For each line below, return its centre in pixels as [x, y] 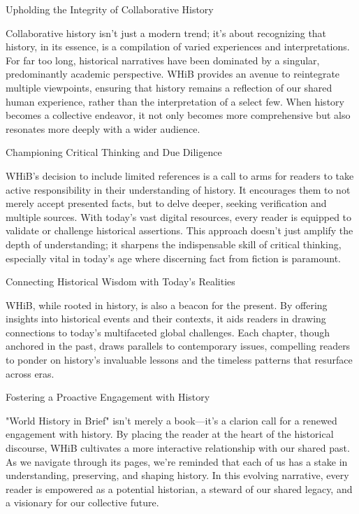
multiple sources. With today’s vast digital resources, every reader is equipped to [179, 216]
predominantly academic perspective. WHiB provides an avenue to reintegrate [173, 74]
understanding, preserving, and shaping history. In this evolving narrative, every [177, 475]
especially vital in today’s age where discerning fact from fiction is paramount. [173, 258]
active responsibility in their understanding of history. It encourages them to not [178, 189]
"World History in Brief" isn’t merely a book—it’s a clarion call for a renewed [171, 420]
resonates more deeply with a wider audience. [103, 128]
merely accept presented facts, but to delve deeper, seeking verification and [166, 203]
